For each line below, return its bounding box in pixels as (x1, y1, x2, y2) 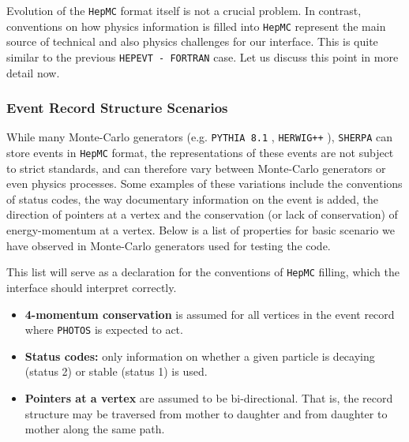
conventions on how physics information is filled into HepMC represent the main (6, 17, 386, 34)
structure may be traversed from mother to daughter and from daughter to (24, 405, 388, 421)
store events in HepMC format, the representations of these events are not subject (6, 144, 394, 161)
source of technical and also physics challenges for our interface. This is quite (6, 33, 378, 50)
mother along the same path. (24, 421, 165, 437)
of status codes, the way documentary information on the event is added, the (6, 190, 378, 207)
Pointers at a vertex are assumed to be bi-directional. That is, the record (24, 389, 393, 406)
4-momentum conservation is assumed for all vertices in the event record (24, 305, 395, 322)
